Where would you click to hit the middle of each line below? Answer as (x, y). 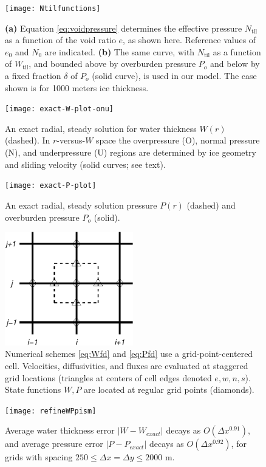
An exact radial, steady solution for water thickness (101, 128)
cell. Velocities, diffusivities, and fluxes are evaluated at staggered (127, 366)
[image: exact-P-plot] (51, 186)
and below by (235, 64)
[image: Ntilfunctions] (53, 9)
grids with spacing (39, 457)
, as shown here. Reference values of (189, 40)
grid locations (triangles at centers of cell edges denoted (108, 377)
